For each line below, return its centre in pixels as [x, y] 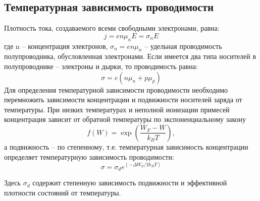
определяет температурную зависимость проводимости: [89, 156]
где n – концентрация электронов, [56, 46]
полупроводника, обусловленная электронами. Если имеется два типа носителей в [130, 56]
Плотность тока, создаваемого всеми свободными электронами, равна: [112, 28]
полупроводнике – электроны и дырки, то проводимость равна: [101, 66]
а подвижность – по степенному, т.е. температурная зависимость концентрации [126, 146]
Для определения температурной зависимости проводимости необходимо [116, 89]
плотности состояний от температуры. [63, 192]
